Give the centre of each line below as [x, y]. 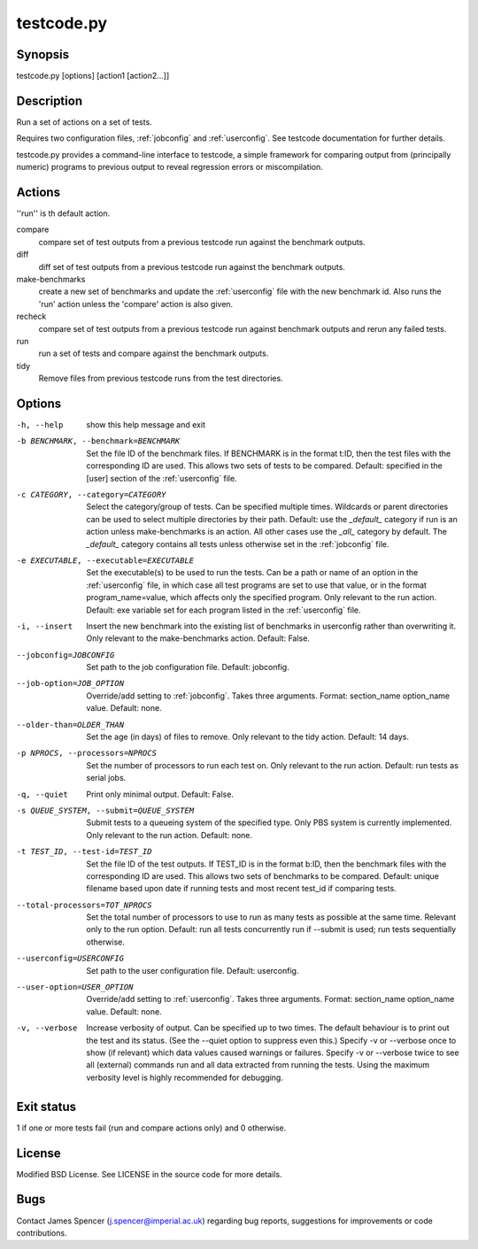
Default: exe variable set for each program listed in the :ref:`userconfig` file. [224, 610]
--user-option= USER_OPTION [75, 987]
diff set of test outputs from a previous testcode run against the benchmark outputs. [192, 266]
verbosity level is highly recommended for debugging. [185, 1077]
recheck [31, 316]
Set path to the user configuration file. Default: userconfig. [193, 970]
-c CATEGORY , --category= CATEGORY [91, 494]
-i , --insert [45, 626]
